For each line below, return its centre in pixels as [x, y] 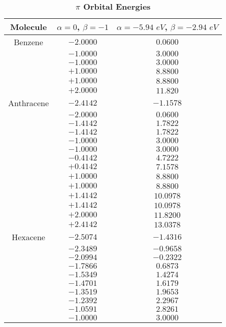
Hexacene [28, 237]
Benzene [28, 42]
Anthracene [29, 103]
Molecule [28, 27]
